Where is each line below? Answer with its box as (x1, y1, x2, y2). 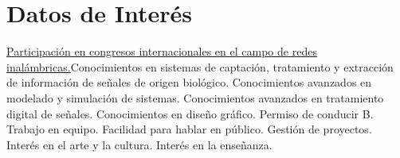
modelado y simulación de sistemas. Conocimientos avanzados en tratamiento (6, 89, 384, 106)
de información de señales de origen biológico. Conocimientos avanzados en (6, 74, 372, 91)
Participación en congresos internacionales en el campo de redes (6, 43, 317, 60)
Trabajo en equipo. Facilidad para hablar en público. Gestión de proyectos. (6, 121, 372, 137)
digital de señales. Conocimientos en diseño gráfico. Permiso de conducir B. (6, 105, 374, 121)
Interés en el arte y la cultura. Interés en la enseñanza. (6, 136, 273, 152)
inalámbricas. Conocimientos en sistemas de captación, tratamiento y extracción (6, 58, 394, 75)
